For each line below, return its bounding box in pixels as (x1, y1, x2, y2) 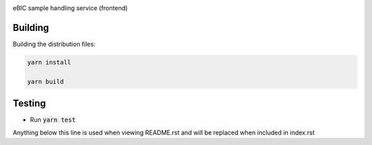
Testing (12, 98, 46, 109)
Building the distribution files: (12, 40, 96, 48)
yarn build (27, 78, 64, 85)
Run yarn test (30, 115, 76, 124)
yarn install (27, 58, 72, 66)
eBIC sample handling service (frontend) (12, 4, 128, 12)
